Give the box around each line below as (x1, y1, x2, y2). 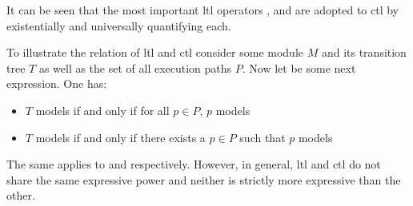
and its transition (321, 44, 407, 61)
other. (6, 187, 35, 204)
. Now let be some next (242, 59, 356, 76)
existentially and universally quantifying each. (6, 17, 231, 34)
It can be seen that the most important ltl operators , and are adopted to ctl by (6, 2, 399, 18)
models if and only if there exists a (35, 129, 206, 145)
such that (239, 129, 286, 145)
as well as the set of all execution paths (38, 59, 232, 76)
